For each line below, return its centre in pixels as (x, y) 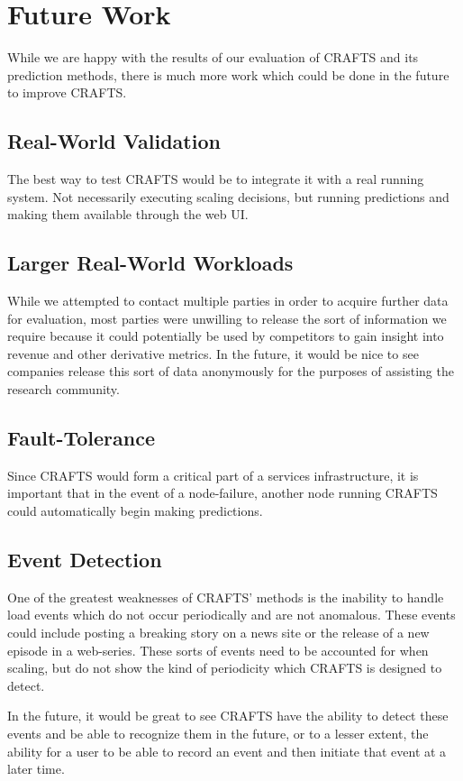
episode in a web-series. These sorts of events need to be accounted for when (218, 650)
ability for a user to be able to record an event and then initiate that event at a (227, 751)
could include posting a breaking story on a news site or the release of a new (218, 633)
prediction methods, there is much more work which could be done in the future (228, 74)
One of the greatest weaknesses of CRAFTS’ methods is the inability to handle (226, 597)
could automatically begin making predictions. (135, 511)
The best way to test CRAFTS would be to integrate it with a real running (216, 179)
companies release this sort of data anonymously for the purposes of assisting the (231, 371)
